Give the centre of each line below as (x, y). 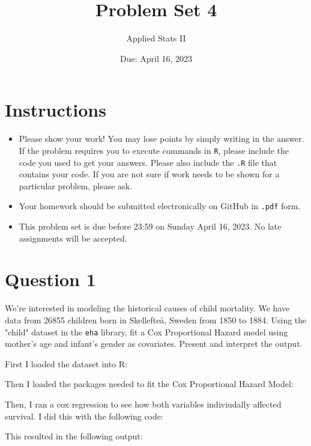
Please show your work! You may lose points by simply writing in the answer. (162, 139)
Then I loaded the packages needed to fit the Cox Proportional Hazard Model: (149, 384)
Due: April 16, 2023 (156, 58)
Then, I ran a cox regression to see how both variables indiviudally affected (143, 404)
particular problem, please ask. (75, 185)
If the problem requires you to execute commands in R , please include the (154, 150)
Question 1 (50, 279)
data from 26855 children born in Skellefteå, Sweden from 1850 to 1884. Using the (156, 319)
